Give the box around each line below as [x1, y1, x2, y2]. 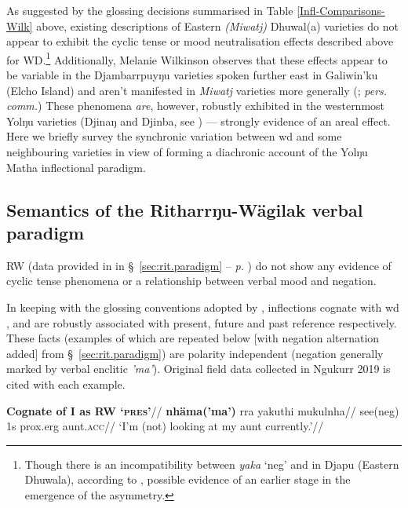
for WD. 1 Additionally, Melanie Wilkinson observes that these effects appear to [6, 49, 388, 68]
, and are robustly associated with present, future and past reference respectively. [6, 314, 397, 331]
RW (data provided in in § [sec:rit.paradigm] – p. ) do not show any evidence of [6, 257, 392, 273]
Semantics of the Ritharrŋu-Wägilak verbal [6, 197, 363, 221]
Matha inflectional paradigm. [6, 159, 146, 175]
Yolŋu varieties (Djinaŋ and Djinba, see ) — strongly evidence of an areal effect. [6, 112, 391, 129]
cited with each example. [6, 375, 126, 392]
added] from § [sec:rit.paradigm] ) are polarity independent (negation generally [6, 345, 384, 361]
